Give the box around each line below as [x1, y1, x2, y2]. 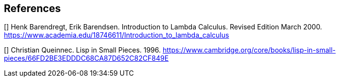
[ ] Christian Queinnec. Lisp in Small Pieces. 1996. [4, 46, 161, 54]
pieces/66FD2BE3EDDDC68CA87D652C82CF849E [4, 54, 169, 63]
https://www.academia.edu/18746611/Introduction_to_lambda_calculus [4, 31, 229, 40]
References [4, 2, 61, 14]
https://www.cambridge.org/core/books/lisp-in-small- [162, 46, 336, 54]
